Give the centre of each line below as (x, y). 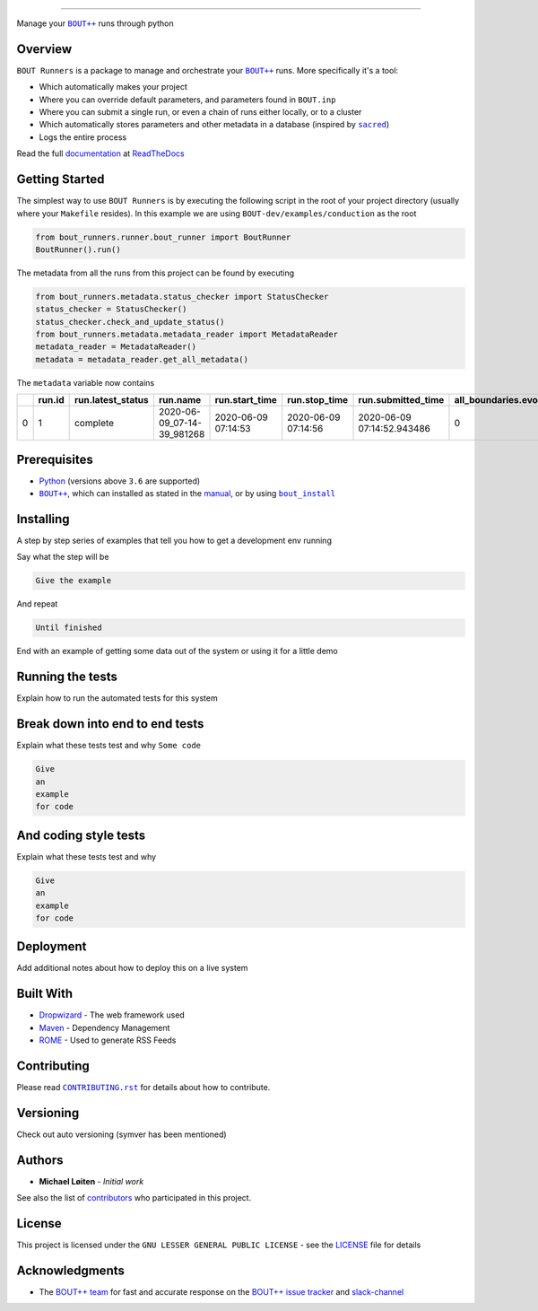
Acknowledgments (71, 1271)
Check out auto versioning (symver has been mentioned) (122, 1134)
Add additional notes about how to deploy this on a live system (132, 968)
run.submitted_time (401, 400)
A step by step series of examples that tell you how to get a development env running (174, 541)
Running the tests (67, 677)
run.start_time (246, 400)
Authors (40, 1160)
